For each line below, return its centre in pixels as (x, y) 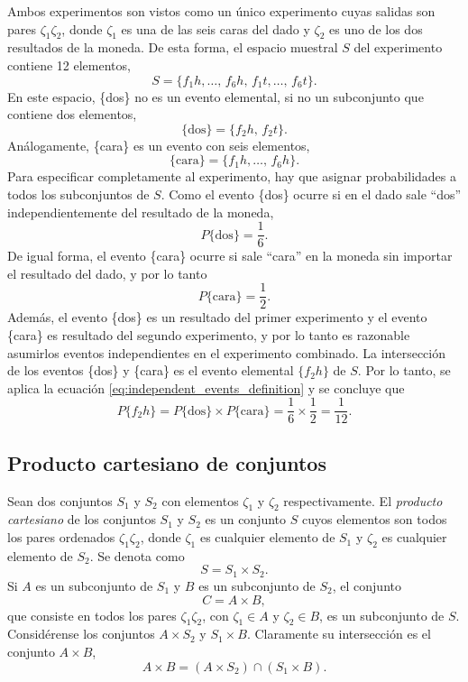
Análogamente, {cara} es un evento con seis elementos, (159, 145)
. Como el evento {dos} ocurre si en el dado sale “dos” (311, 194)
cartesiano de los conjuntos (82, 519)
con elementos (200, 500)
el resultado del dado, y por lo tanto (107, 273)
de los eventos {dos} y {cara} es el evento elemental (151, 370)
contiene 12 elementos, (69, 65)
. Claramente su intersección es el (339, 634)
